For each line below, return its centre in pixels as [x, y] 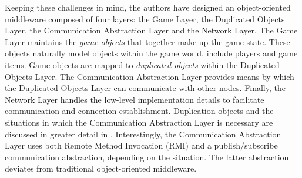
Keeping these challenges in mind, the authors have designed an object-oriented [148, 7]
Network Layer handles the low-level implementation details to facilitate [135, 99]
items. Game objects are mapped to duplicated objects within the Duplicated [142, 64]
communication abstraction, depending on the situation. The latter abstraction [147, 157]
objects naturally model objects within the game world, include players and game [151, 53]
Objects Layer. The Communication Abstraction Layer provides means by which [150, 76]
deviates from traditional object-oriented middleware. [101, 168]
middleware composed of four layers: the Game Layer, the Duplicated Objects [145, 19]
